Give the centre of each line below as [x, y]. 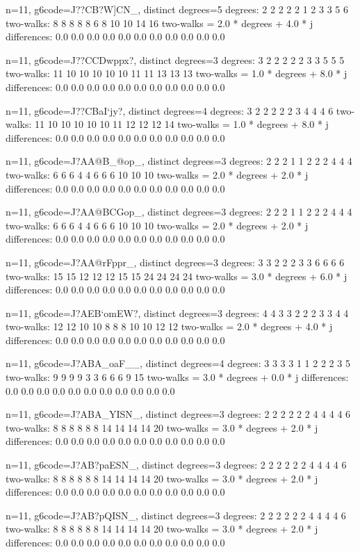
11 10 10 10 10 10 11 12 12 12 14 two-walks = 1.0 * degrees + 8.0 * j [182, 124]
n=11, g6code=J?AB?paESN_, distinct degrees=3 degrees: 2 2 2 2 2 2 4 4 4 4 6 [176, 465]
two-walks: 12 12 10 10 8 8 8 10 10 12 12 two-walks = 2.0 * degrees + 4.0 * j [169, 326]
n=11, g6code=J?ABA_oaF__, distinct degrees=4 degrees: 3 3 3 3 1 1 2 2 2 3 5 [178, 363]
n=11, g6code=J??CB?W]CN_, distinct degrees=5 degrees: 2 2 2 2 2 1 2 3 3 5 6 [177, 9]
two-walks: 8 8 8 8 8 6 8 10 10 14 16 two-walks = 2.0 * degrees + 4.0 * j [159, 23]
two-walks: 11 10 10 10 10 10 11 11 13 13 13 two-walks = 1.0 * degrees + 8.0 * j [177, 73]
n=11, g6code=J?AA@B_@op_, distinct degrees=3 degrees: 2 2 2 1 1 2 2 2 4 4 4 [179, 161]
